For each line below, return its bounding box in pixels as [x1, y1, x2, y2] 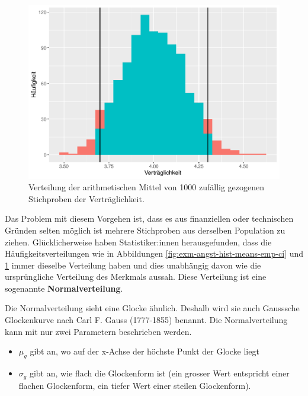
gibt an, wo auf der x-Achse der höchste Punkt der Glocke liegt [30, 345, 259, 357]
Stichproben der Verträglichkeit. [28, 192, 145, 205]
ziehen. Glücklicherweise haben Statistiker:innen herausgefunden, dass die [5, 235, 272, 248]
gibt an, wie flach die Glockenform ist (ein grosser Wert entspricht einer [29, 367, 290, 379]
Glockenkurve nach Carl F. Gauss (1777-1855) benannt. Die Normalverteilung [5, 314, 288, 326]
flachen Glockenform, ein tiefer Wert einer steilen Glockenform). [18, 379, 251, 391]
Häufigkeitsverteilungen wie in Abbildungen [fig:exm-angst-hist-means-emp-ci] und [5, 247, 303, 260]
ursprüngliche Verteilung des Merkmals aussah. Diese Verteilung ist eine [5, 270, 267, 283]
